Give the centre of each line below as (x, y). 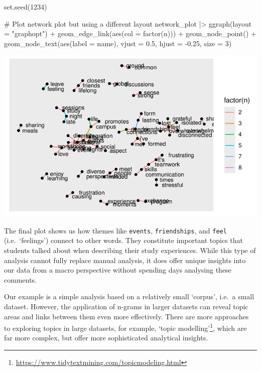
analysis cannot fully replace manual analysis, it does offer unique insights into (125, 260)
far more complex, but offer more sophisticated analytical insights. (106, 338)
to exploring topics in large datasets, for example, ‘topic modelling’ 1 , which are (125, 327)
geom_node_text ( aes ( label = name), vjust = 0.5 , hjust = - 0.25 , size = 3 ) (118, 43)
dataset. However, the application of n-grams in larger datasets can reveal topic (126, 306)
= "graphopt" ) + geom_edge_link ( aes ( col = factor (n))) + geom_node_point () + (130, 33)
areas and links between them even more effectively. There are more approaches (126, 316)
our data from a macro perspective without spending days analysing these (118, 270)
